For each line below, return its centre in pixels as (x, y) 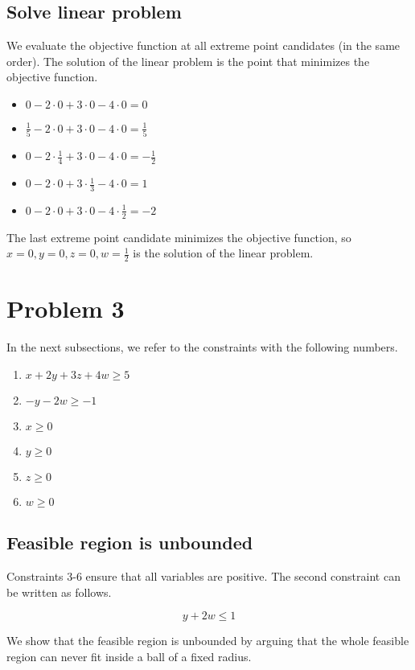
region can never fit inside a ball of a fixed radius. (129, 656)
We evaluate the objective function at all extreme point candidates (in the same (203, 45)
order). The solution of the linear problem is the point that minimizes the (188, 61)
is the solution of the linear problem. (223, 253)
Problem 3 (66, 308)
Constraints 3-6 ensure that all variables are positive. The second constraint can (203, 576)
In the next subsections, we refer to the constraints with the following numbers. (202, 347)
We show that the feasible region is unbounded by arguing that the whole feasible (208, 641)
